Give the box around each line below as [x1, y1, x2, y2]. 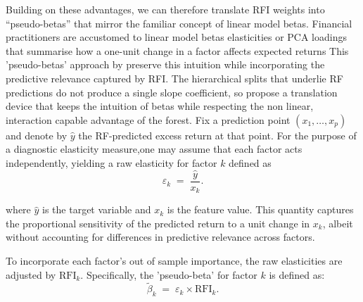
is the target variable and [42, 202, 151, 217]
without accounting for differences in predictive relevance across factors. [6, 229, 315, 244]
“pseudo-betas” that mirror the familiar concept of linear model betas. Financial [6, 15, 352, 30]
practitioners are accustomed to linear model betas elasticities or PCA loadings [6, 30, 347, 44]
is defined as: [269, 267, 325, 282]
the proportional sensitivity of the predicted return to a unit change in [6, 215, 310, 230]
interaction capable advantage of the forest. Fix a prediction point [6, 112, 291, 127]
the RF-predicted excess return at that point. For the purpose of [78, 127, 357, 142]
